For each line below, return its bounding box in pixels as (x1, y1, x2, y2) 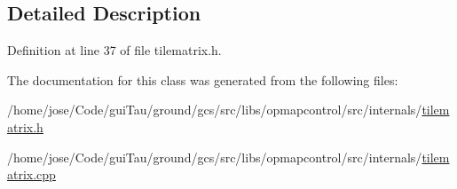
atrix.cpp (7, 165, 56, 184)
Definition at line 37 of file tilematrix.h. (7, 41, 222, 59)
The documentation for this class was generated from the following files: (7, 70, 398, 89)
